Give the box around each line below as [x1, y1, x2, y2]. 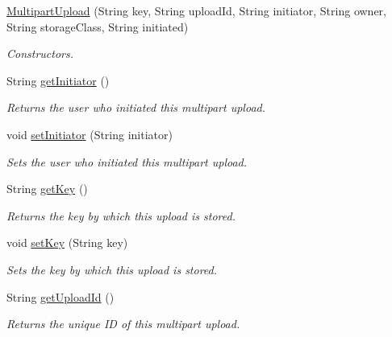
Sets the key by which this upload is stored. [6, 261, 218, 277]
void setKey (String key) [6, 234, 128, 251]
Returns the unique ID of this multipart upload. [6, 315, 240, 332]
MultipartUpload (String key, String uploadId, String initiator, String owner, [6, 2, 386, 18]
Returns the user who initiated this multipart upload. [6, 99, 265, 116]
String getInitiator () [6, 72, 110, 88]
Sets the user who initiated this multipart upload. [6, 153, 248, 170]
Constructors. [6, 45, 74, 62]
